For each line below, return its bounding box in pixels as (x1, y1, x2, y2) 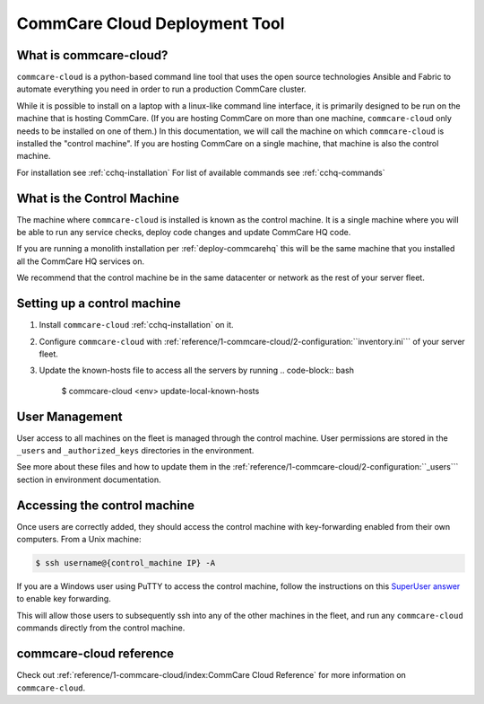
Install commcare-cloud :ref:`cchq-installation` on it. (39, 320, 234, 330)
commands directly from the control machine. (16, 622, 186, 633)
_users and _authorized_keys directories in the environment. (16, 445, 255, 456)
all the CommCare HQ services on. (16, 256, 145, 267)
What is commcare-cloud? (16, 48, 169, 63)
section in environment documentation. (16, 474, 161, 485)
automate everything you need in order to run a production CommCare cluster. (16, 84, 307, 94)
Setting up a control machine (16, 296, 181, 312)
